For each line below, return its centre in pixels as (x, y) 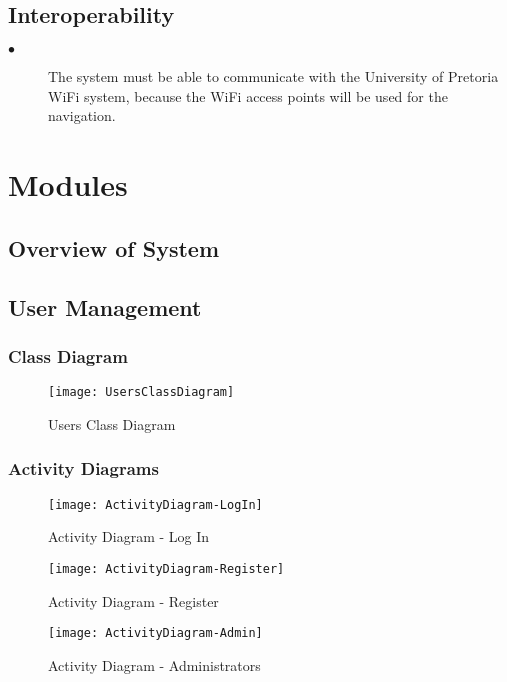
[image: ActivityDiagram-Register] (166, 568)
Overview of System (114, 247)
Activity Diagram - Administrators (154, 664)
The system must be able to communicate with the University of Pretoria (273, 76)
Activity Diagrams (83, 468)
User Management (105, 306)
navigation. (82, 115)
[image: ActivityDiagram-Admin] (155, 633)
